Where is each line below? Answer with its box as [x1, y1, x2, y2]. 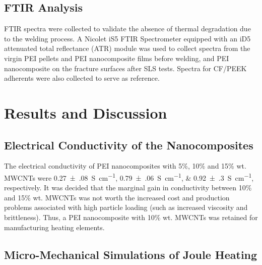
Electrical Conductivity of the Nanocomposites [4, 137, 253, 152]
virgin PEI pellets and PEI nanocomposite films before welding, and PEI [4, 52, 229, 63]
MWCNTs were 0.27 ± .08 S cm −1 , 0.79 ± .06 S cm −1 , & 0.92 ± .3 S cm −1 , [4, 171, 254, 183]
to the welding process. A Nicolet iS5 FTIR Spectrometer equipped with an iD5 [4, 33, 251, 43]
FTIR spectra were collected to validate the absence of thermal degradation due [4, 23, 251, 34]
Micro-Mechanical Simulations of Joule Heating [4, 246, 257, 262]
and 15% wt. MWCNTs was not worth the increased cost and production [4, 192, 230, 202]
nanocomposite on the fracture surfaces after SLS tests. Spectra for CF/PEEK [4, 63, 247, 73]
